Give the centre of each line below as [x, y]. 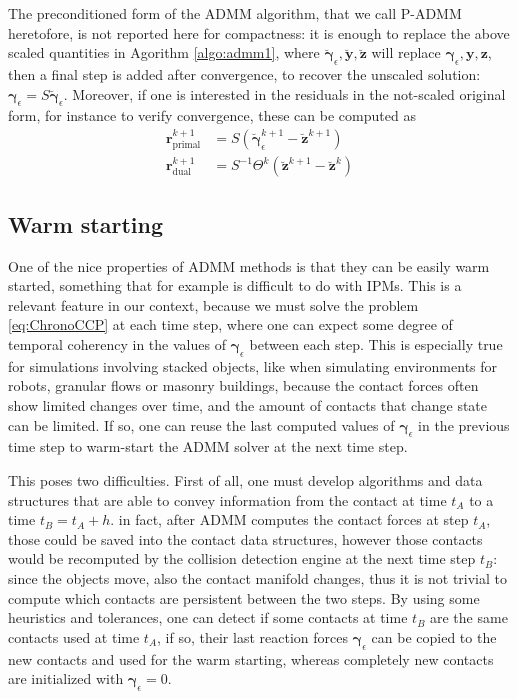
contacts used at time [74, 636]
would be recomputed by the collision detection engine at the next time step [242, 558]
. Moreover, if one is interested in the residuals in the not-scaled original [284, 93]
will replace [406, 52]
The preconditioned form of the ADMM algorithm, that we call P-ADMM [235, 13]
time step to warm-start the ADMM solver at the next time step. [208, 446]
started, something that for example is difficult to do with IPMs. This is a [235, 285]
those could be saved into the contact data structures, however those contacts [245, 538]
